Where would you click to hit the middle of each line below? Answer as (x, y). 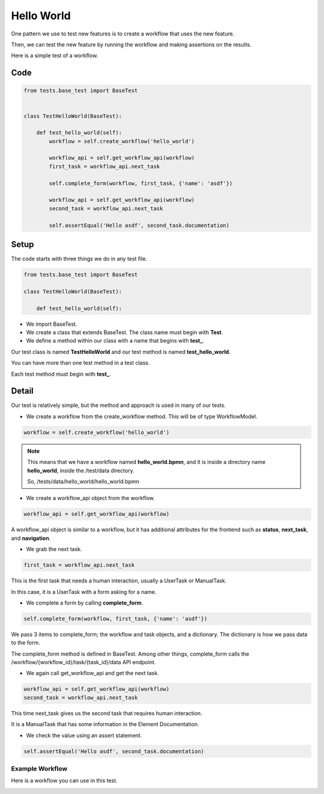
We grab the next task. (54, 549)
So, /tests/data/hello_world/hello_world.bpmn (83, 481)
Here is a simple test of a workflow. (55, 56)
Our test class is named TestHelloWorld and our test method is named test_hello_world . (121, 352)
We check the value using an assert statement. (84, 735)
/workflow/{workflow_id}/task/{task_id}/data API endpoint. (83, 662)
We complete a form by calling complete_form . (85, 603)
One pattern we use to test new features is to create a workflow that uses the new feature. (123, 34)
